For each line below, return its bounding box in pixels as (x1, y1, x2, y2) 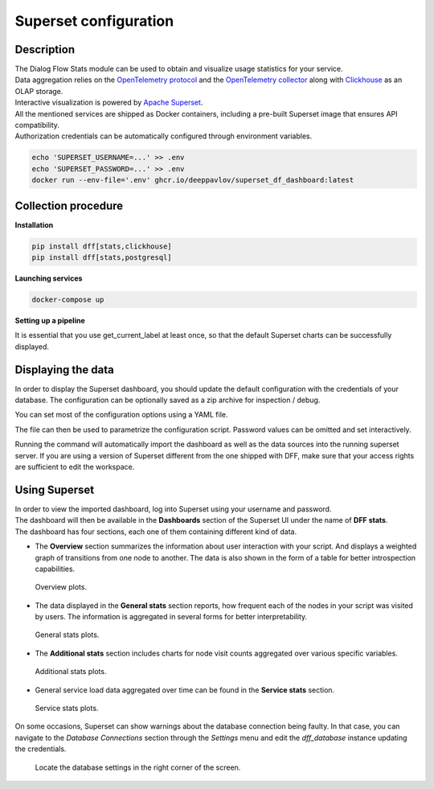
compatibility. (14, 121, 60, 130)
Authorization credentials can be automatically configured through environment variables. (14, 131, 313, 141)
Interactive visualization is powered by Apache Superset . (14, 97, 203, 108)
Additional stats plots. (35, 667, 107, 676)
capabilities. (35, 564, 76, 573)
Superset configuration (14, 12, 174, 30)
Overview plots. (35, 582, 88, 592)
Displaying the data (14, 363, 114, 376)
